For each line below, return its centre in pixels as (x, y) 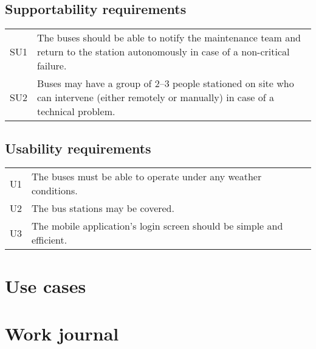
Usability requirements (78, 148)
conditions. (55, 191)
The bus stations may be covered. (103, 208)
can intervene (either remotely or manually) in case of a (155, 97)
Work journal (62, 333)
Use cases (46, 285)
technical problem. (76, 111)
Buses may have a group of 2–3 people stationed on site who (165, 83)
